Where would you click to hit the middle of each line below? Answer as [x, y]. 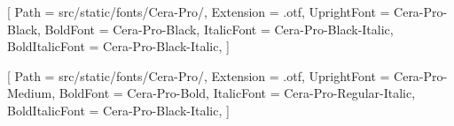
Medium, [31, 93]
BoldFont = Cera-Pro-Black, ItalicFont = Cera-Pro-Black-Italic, [219, 29]
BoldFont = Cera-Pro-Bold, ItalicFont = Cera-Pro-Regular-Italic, [237, 93]
